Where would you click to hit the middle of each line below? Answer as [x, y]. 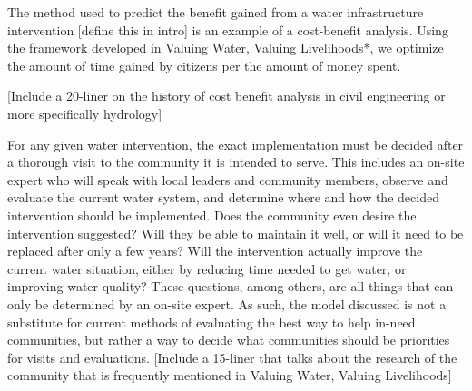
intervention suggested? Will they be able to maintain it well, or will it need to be [236, 233]
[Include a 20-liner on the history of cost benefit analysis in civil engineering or [226, 96]
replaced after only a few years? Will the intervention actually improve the [215, 251]
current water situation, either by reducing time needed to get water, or [207, 268]
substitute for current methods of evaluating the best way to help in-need [211, 322]
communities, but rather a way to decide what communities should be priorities [229, 340]
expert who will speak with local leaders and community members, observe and [228, 179]
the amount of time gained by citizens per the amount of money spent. [204, 65]
